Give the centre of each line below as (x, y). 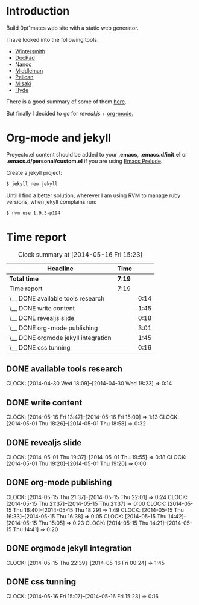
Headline (60, 269)
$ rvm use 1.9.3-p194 (33, 213)
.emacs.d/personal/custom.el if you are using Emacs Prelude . (84, 161)
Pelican (24, 77)
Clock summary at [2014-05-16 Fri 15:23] (80, 254)
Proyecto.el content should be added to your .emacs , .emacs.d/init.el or (97, 154)
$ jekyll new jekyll (32, 184)
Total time (24, 278)
